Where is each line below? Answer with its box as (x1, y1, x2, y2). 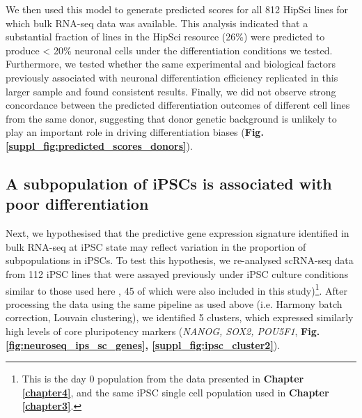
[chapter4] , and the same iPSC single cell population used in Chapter (22, 385, 329, 399)
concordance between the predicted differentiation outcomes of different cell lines (6, 98, 350, 112)
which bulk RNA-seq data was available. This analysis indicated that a (6, 15, 308, 30)
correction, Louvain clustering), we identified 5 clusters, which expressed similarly (6, 310, 354, 325)
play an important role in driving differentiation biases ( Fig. (6, 125, 264, 139)
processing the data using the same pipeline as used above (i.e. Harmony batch (6, 296, 343, 311)
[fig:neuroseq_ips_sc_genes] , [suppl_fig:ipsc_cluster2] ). (6, 337, 281, 352)
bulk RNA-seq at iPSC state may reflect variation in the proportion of (6, 239, 306, 254)
